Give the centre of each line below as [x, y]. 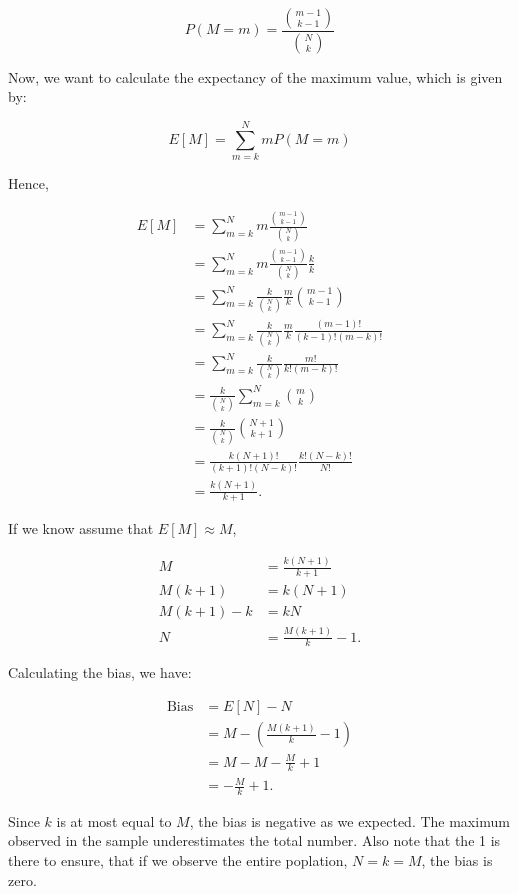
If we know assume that [81, 528]
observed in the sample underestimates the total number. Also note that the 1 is [254, 840]
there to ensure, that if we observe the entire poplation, [178, 860]
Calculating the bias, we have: [100, 672]
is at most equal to [114, 820]
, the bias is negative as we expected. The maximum [349, 820]
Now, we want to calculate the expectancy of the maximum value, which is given [255, 76]
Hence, [28, 183]
